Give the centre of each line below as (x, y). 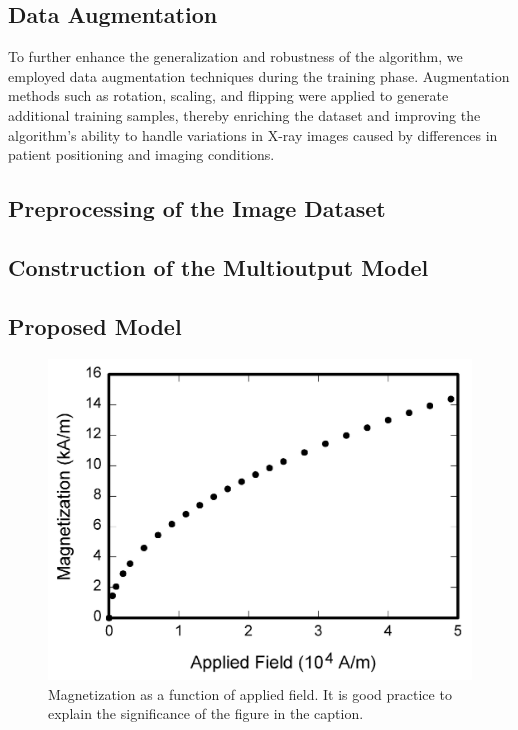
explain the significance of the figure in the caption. (206, 713)
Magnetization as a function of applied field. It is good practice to (250, 693)
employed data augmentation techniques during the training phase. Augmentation (259, 75)
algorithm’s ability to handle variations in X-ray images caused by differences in (253, 134)
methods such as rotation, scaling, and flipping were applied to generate (228, 95)
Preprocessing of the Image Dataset (197, 208)
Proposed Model (95, 325)
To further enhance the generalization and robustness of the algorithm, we (235, 56)
